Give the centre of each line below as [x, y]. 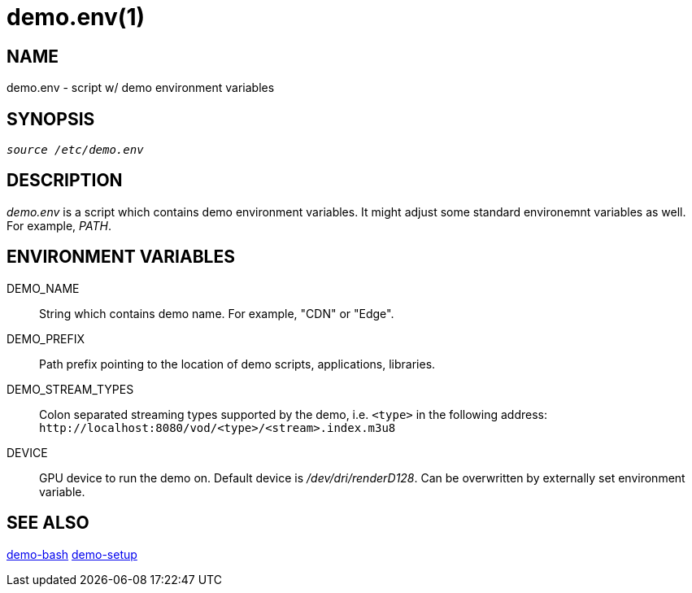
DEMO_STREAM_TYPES [70, 389]
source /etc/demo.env [75, 150]
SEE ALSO [48, 523]
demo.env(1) [76, 17]
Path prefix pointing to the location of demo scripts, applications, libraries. [237, 364]
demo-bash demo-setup [72, 554]
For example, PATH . [59, 225]
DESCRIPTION [65, 181]
